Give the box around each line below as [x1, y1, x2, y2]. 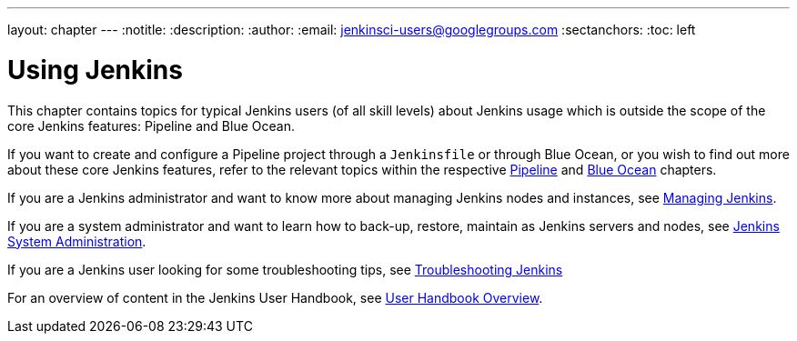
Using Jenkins [7, 54, 183, 85]
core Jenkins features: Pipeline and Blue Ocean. [7, 117, 295, 134]
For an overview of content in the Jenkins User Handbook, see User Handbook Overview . [7, 289, 543, 306]
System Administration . [7, 233, 146, 249]
